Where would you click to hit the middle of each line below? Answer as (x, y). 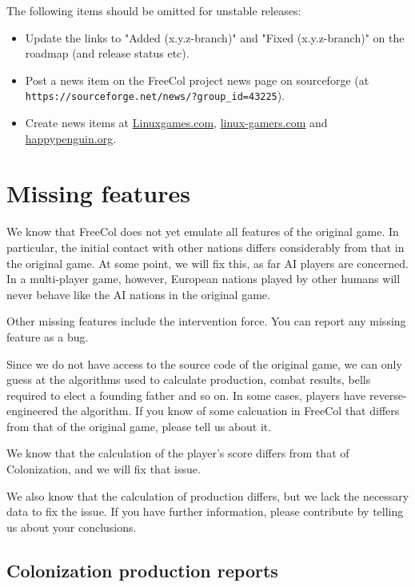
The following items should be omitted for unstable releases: (154, 10)
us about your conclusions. (72, 527)
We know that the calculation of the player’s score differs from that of (178, 453)
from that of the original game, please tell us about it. (139, 426)
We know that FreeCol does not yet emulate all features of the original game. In (203, 232)
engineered (32, 411)
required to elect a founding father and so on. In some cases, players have (186, 395)
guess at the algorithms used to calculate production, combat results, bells (189, 379)
